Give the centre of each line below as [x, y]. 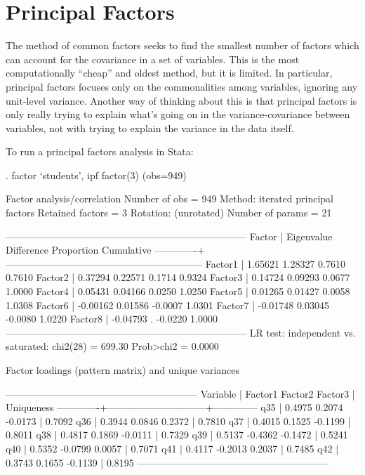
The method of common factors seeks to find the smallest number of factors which [182, 45]
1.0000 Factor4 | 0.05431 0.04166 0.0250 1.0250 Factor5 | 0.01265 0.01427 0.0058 [178, 291]
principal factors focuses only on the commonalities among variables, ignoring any [182, 86]
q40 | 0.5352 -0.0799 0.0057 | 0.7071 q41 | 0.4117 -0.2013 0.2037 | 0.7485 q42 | [172, 448]
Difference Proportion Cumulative [79, 250]
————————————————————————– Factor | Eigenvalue [169, 236]
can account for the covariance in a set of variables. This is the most [153, 59]
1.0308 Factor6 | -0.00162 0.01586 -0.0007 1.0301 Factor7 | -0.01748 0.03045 [167, 305]
